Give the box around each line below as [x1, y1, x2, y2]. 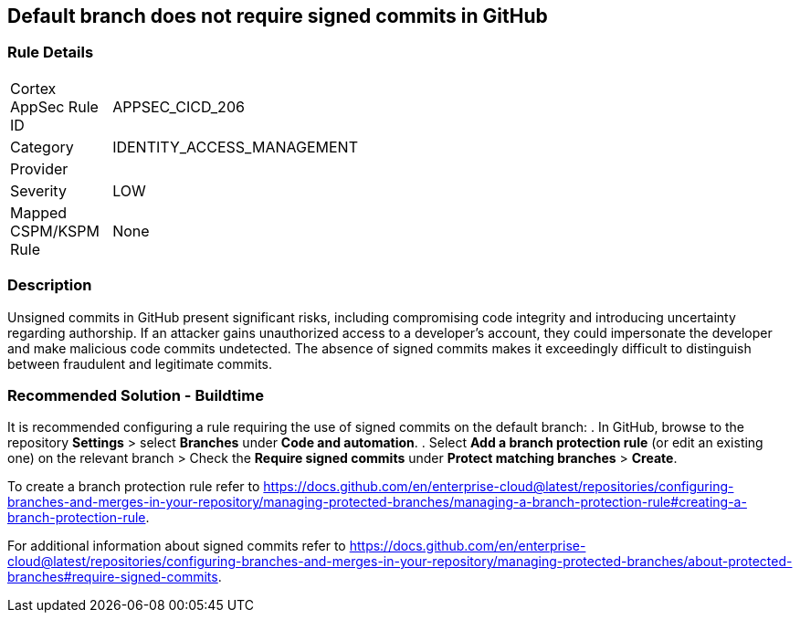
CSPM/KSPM [10, 221, 100, 240]
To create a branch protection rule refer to [7, 478, 260, 495]
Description [7, 276, 92, 295]
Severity [10, 181, 67, 200]
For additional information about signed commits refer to [7, 538, 346, 554]
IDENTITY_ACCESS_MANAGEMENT [112, 137, 358, 156]
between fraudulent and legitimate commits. [7, 355, 273, 372]
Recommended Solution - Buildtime [7, 385, 264, 405]
